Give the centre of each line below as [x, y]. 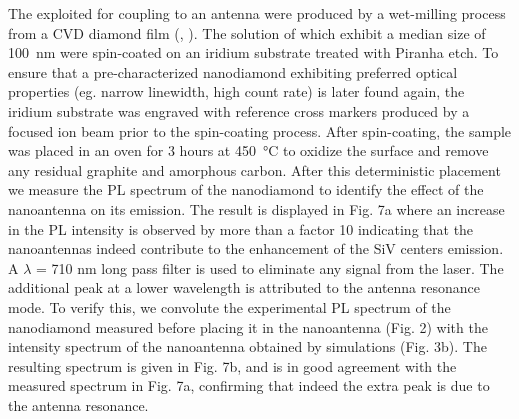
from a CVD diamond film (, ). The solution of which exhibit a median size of [247, 32]
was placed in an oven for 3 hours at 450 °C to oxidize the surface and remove [248, 150]
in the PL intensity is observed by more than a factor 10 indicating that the [241, 228]
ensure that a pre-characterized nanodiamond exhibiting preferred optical [233, 71]
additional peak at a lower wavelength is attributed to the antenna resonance [244, 287]
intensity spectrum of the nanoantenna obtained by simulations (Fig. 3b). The [247, 346]
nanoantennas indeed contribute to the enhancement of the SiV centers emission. [256, 248]
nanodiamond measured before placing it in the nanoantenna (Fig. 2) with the [248, 326]
